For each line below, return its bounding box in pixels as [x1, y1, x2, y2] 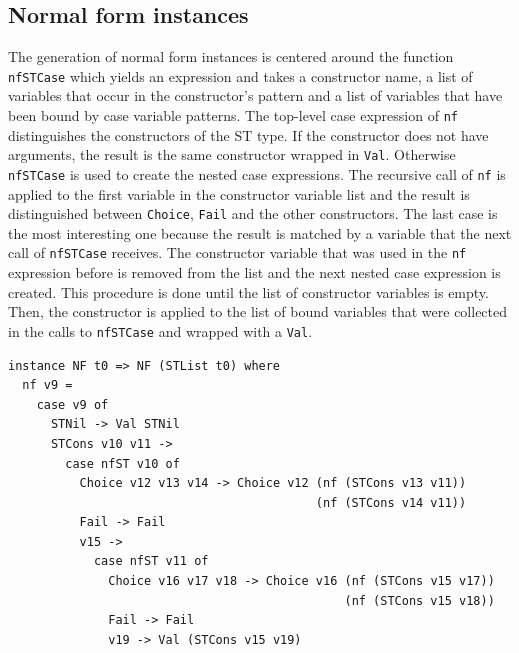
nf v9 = [22, 378, 73, 393]
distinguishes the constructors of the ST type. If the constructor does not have [8, 124, 489, 145]
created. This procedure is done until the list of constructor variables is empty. [8, 281, 489, 302]
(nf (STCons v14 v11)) [315, 495, 467, 510]
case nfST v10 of [65, 456, 180, 471]
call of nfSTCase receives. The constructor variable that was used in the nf [8, 242, 467, 263]
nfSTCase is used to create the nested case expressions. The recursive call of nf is [8, 163, 506, 184]
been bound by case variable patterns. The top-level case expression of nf [8, 105, 458, 126]
